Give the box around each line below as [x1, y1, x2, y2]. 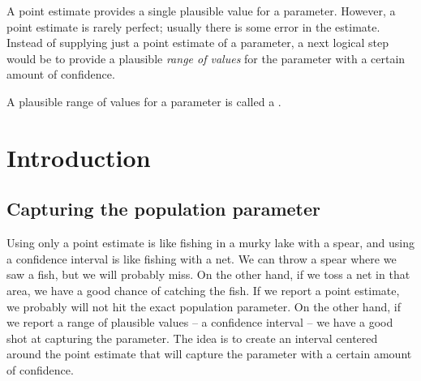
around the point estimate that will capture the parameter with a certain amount [6, 345, 412, 362]
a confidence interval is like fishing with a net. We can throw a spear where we [6, 250, 397, 267]
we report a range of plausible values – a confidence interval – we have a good [6, 314, 393, 331]
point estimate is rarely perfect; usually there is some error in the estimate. [6, 18, 380, 35]
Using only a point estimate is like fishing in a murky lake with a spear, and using [6, 234, 415, 251]
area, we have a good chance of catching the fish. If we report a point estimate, [6, 281, 400, 298]
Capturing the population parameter [6, 196, 321, 221]
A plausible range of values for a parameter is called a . [6, 92, 281, 109]
